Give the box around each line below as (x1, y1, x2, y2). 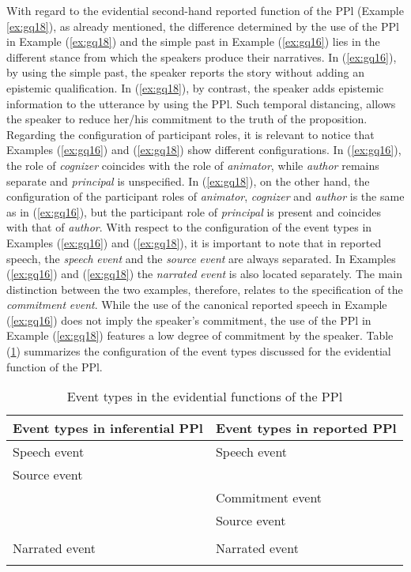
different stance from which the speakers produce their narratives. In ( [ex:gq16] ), (6, 48, 397, 65)
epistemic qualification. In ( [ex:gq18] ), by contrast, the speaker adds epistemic (6, 79, 384, 96)
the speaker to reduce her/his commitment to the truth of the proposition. (6, 111, 368, 127)
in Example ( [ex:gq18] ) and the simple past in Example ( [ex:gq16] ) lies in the (6, 33, 380, 50)
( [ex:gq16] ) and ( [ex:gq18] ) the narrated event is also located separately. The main (6, 265, 403, 282)
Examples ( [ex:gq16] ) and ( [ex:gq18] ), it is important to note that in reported (6, 234, 382, 250)
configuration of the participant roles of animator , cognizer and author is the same (6, 188, 405, 205)
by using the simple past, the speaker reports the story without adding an (6, 64, 364, 81)
